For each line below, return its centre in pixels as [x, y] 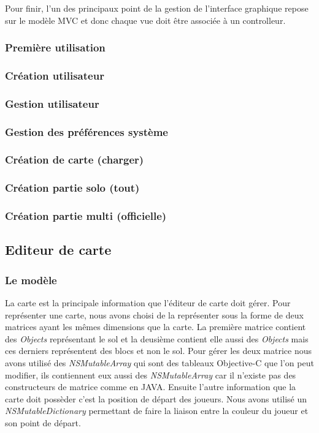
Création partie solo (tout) [72, 188]
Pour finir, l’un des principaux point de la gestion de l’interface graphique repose [157, 8]
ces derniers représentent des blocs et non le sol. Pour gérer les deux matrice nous [158, 351]
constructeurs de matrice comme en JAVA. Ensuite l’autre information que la [151, 387]
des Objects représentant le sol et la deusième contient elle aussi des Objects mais [157, 338]
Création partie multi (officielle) [86, 216]
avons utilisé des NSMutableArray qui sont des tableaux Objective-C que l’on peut [159, 363]
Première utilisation [55, 47]
